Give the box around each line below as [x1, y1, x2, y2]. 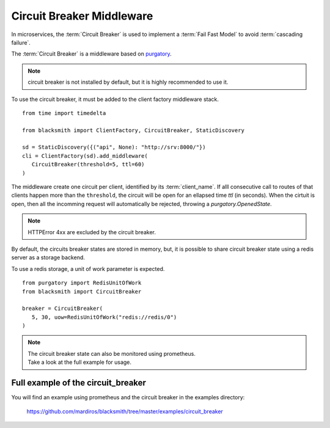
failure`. [11, 39, 31, 46]
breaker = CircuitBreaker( [22, 305, 103, 312]
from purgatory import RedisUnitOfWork [22, 279, 142, 287]
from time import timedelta [22, 109, 106, 116]
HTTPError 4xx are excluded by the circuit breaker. [28, 228, 156, 235]
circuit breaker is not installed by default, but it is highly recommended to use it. [28, 78, 229, 86]
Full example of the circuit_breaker [11, 378, 147, 388]
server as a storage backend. [11, 254, 86, 261]
